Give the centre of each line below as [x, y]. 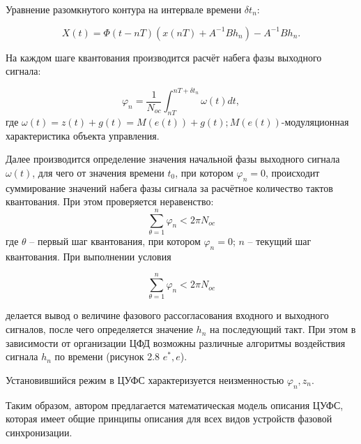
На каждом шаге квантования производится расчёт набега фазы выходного [164, 57]
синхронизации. [39, 432]
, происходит [293, 172]
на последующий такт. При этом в [283, 329]
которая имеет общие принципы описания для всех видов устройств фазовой [169, 419]
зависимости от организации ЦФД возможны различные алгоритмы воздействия [176, 342]
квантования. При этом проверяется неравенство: [110, 201]
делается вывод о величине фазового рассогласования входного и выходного [167, 315]
